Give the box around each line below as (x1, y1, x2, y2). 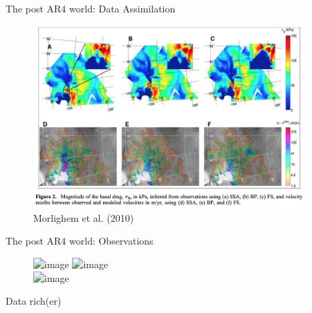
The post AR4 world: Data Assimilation (6, 1, 176, 15)
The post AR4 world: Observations (6, 234, 154, 248)
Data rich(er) (6, 294, 62, 308)
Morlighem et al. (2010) (33, 210, 134, 225)
